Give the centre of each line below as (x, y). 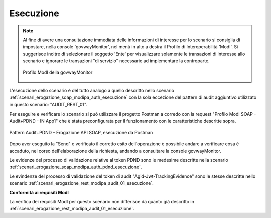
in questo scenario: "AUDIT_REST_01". (48, 104)
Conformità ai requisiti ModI (39, 192)
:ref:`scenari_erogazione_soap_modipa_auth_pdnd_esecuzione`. (76, 167)
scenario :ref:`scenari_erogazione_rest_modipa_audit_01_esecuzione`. (81, 183)
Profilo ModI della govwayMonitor (58, 72)
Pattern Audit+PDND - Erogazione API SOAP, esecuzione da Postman (81, 132)
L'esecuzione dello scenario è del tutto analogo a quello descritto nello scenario (92, 90)
